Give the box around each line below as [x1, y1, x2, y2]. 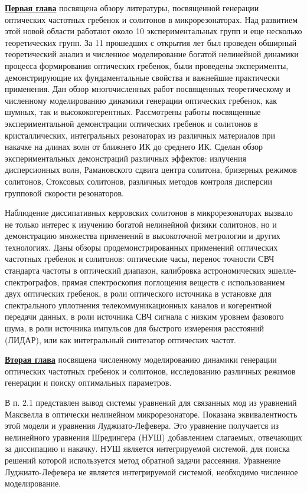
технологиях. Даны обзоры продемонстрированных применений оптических [5, 241, 278, 253]
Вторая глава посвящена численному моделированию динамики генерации [5, 353, 277, 366]
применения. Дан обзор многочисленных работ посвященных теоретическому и [5, 83, 290, 95]
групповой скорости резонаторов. [5, 186, 124, 199]
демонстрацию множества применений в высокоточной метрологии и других [5, 229, 280, 242]
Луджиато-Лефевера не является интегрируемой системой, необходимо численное [5, 465, 298, 478]
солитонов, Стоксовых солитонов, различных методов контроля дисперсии [5, 175, 272, 187]
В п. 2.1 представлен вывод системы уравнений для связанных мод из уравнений [5, 396, 297, 408]
